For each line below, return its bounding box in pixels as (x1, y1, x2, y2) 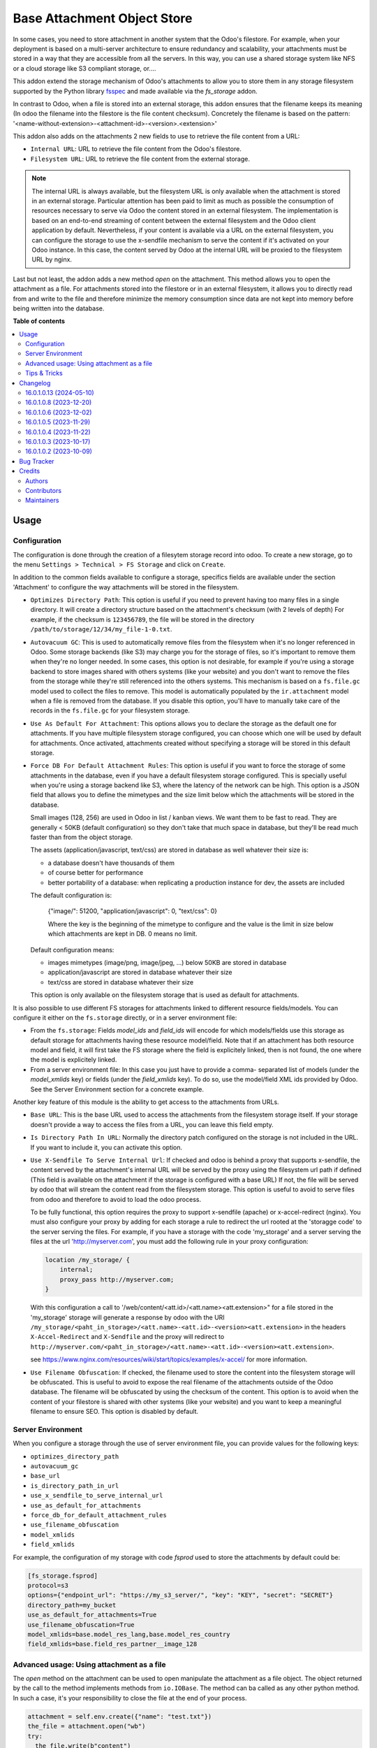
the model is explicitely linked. (30, 1056, 117, 1064)
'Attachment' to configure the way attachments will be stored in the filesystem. (13, 582, 239, 591)
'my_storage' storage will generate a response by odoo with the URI (30, 1313, 225, 1321)
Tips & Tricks (25, 369, 63, 378)
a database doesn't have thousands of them (47, 859, 175, 867)
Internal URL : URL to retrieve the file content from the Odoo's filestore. (30, 145, 242, 153)
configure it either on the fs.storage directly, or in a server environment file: (13, 1013, 237, 1022)
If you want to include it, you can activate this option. (30, 1143, 183, 1152)
